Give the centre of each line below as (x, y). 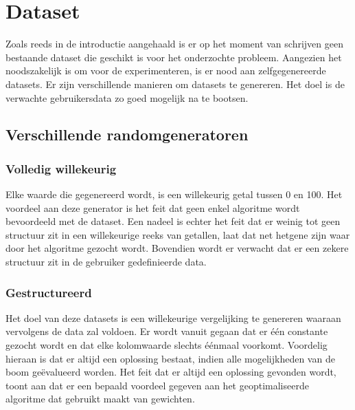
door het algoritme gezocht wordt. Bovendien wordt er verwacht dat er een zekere (177, 248)
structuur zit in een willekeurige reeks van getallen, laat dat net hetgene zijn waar (178, 234)
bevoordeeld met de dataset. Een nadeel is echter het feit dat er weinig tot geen (173, 221)
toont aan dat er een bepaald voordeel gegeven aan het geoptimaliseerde (157, 385)
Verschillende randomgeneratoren (127, 134)
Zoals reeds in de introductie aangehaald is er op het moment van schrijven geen (174, 44)
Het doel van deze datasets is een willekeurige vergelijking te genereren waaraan (173, 317)
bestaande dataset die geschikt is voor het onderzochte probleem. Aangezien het (174, 57)
